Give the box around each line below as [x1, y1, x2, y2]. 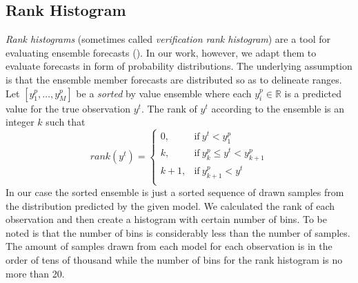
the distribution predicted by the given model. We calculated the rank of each [6, 198, 335, 213]
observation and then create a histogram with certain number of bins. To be [6, 212, 327, 226]
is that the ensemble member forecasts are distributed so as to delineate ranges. [6, 72, 342, 86]
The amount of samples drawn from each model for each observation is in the [6, 239, 332, 253]
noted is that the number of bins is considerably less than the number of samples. [6, 225, 350, 240]
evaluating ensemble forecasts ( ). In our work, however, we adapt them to [6, 45, 317, 59]
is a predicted [284, 86, 342, 100]
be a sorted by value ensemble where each [76, 86, 252, 100]
